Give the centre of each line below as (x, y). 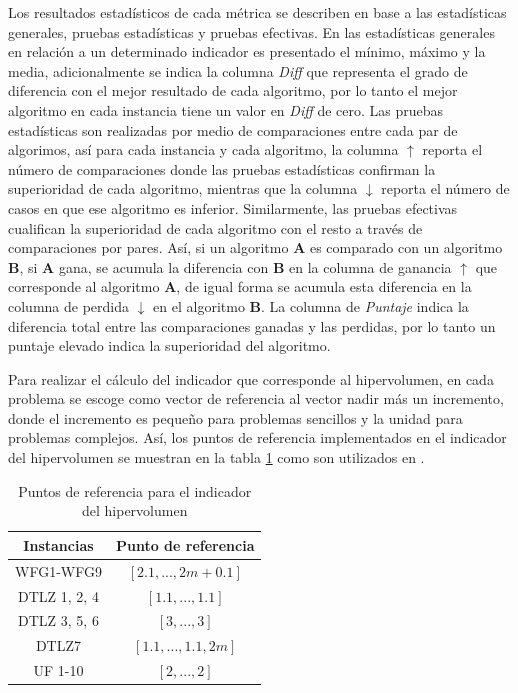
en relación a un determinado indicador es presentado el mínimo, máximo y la (247, 51)
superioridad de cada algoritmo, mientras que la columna (183, 188)
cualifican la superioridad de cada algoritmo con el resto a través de (215, 227)
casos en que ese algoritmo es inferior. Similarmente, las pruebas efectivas (233, 207)
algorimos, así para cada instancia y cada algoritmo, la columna (203, 149)
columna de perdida (69, 305)
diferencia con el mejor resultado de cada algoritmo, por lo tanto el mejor (233, 90)
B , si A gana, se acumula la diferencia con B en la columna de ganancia (230, 266)
